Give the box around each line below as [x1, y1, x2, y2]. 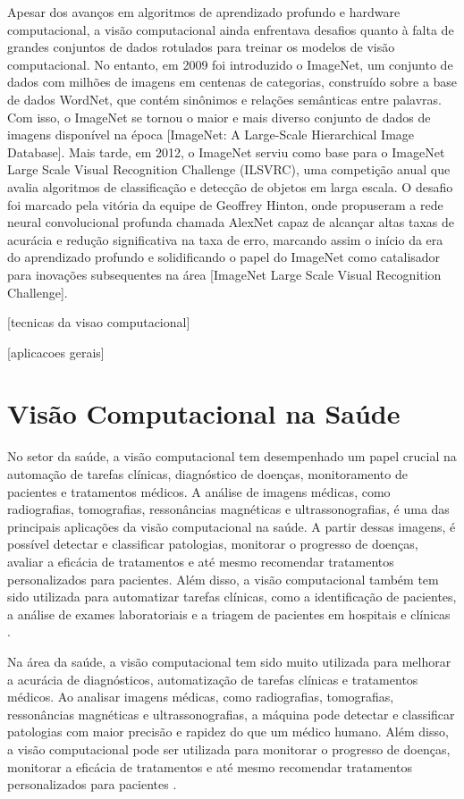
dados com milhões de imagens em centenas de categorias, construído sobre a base [7, 72, 458, 91]
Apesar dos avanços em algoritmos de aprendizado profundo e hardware [7, 3, 401, 21]
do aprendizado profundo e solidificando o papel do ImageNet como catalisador [7, 248, 441, 266]
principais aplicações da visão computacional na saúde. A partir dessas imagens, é [7, 517, 456, 535]
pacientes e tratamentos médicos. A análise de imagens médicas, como [7, 482, 391, 500]
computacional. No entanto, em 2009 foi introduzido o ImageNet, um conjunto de [7, 55, 453, 73]
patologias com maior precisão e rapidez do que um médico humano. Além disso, [7, 722, 449, 741]
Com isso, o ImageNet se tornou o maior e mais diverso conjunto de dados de [7, 107, 431, 126]
